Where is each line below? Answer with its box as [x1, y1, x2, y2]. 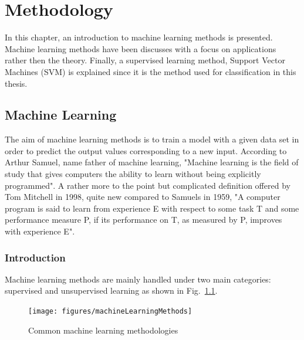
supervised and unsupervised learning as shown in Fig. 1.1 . [5, 284, 218, 297]
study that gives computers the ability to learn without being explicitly [5, 168, 261, 180]
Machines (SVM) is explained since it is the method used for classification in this [5, 65, 296, 77]
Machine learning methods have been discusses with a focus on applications [5, 42, 276, 55]
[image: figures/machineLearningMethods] [28, 307, 192, 316]
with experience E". [5, 225, 75, 237]
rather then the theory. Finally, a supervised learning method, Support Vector [5, 54, 285, 66]
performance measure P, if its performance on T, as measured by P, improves [5, 213, 282, 226]
